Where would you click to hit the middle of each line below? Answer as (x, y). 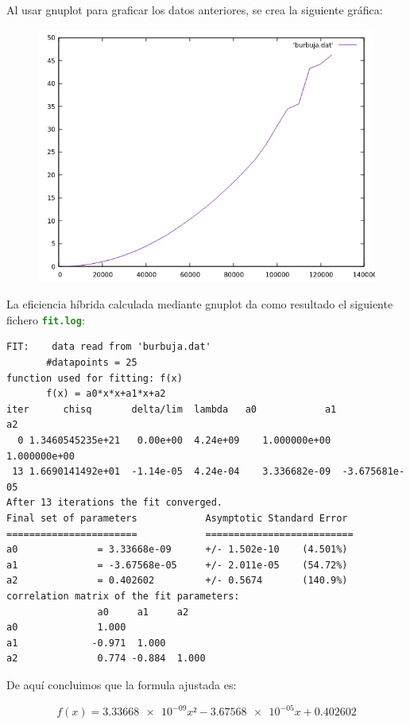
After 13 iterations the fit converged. (115, 503)
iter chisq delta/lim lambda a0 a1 (172, 409)
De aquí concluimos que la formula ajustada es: (122, 684)
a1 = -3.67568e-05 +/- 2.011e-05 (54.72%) (177, 565)
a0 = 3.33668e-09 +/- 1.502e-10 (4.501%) (177, 550)
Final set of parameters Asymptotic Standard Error (177, 518)
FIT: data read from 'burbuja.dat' (109, 347)
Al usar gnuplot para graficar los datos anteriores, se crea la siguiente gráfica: (195, 10)
